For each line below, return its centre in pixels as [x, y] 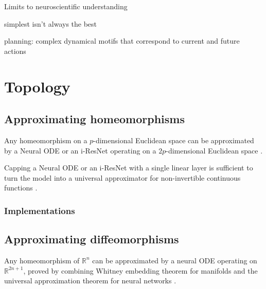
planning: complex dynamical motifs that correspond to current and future [122, 41]
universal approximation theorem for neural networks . [90, 281]
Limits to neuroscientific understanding [66, 6]
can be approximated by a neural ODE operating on [175, 260]
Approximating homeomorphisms [94, 119]
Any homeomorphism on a [46, 140]
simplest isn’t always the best [51, 23]
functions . [21, 188]
